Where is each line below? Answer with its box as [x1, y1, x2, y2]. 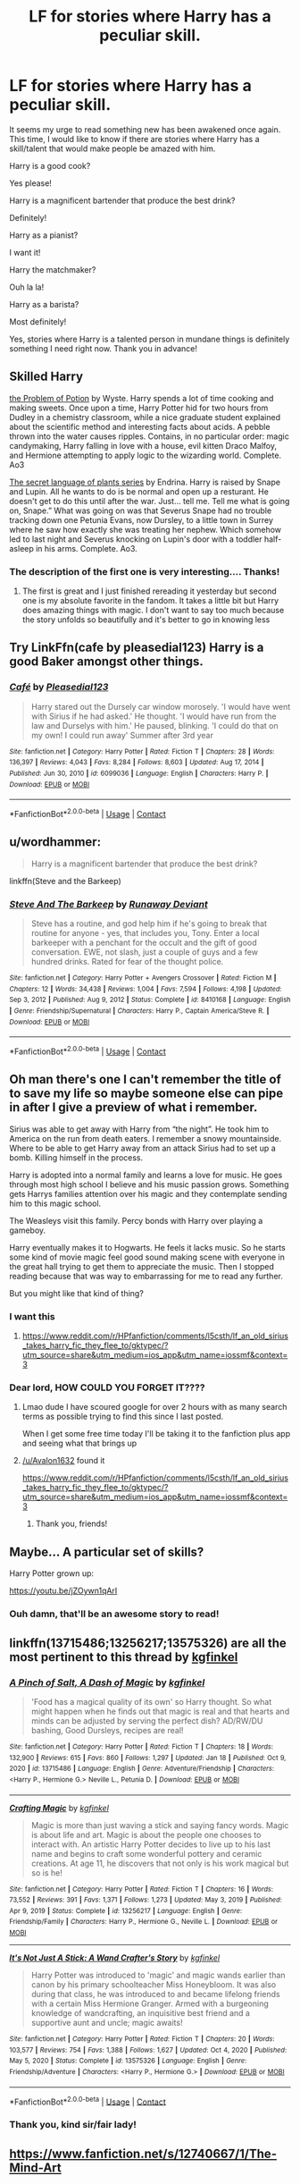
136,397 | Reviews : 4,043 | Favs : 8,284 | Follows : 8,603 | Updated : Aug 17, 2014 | [9, 758, 264, 767]
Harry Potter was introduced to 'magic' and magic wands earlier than [30, 1969, 286, 1981]
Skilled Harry [9, 369, 83, 384]
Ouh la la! [9, 282, 45, 292]
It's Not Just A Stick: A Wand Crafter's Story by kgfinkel [9, 1952, 221, 1963]
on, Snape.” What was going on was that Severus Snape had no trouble [9, 505, 272, 516]
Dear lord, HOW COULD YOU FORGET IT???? [9, 1381, 205, 1394]
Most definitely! [9, 316, 67, 327]
